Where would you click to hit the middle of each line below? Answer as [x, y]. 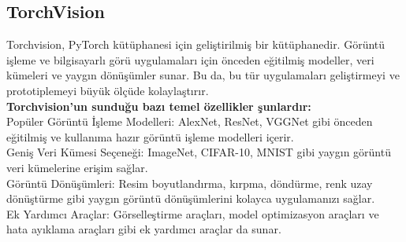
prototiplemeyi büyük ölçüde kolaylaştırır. [108, 90]
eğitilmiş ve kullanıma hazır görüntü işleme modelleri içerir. [150, 136]
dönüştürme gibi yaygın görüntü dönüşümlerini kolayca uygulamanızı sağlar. [191, 198]
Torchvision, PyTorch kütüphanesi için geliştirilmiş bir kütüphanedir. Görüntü [196, 44]
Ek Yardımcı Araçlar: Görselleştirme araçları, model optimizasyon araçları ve [193, 213]
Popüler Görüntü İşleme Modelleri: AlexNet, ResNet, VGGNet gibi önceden [190, 121]
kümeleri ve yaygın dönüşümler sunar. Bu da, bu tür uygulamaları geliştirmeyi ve [203, 75]
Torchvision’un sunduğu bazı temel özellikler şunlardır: [159, 106]
